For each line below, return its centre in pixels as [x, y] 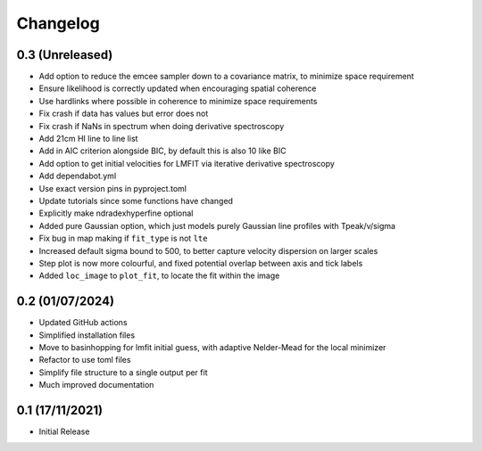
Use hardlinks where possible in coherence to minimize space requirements [178, 101]
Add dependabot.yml [78, 176]
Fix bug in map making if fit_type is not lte [123, 238]
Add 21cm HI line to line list [88, 139]
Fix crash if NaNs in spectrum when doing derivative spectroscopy [162, 126]
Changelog [58, 23]
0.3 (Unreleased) [65, 55]
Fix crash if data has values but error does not [124, 114]
